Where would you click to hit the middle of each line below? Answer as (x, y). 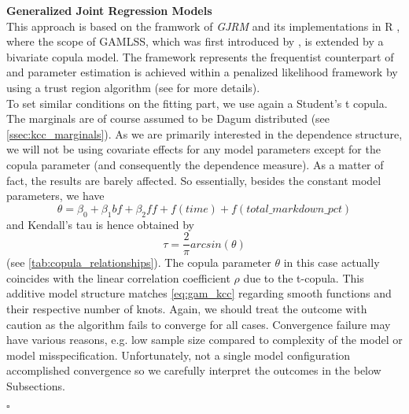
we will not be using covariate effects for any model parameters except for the (193, 149)
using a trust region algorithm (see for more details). (133, 87)
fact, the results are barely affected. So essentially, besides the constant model (194, 180)
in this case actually (332, 262)
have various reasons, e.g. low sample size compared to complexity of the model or (204, 340)
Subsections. (36, 385)
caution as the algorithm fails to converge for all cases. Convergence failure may (199, 324)
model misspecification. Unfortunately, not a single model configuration (179, 355)
